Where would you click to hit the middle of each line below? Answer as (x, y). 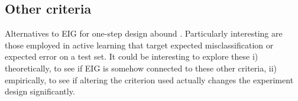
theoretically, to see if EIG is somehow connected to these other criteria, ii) (141, 68)
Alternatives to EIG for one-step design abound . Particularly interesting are (144, 33)
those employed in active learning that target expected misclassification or (139, 45)
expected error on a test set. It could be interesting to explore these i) (132, 56)
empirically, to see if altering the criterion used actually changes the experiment (149, 79)
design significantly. (40, 91)
